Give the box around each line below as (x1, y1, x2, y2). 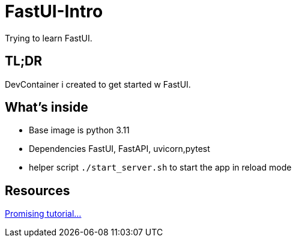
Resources (5, 183, 70, 198)
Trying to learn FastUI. (5, 32, 92, 43)
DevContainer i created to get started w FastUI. (5, 79, 191, 89)
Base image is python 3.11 (29, 125, 130, 136)
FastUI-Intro (5, 1, 103, 22)
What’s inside (5, 100, 88, 115)
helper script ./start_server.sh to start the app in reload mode (29, 162, 292, 173)
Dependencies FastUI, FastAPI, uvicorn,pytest (29, 144, 210, 154)
